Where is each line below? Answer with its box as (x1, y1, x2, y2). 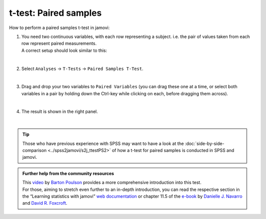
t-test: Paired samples (9, 7, 102, 18)
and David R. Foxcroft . (22, 200, 67, 206)
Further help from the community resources (22, 170, 114, 176)
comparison (22, 147, 47, 153)
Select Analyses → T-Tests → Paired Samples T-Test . (21, 66, 144, 72)
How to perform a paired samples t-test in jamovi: (9, 25, 110, 31)
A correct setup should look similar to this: (21, 47, 107, 53)
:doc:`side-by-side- (185, 141, 225, 146)
